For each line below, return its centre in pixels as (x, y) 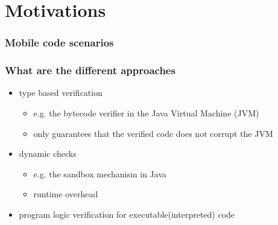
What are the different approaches (90, 70)
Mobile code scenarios (59, 43)
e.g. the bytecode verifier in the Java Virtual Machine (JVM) (146, 113)
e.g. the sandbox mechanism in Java (100, 173)
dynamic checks (48, 154)
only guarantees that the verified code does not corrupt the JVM (153, 133)
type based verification (61, 93)
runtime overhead (66, 194)
